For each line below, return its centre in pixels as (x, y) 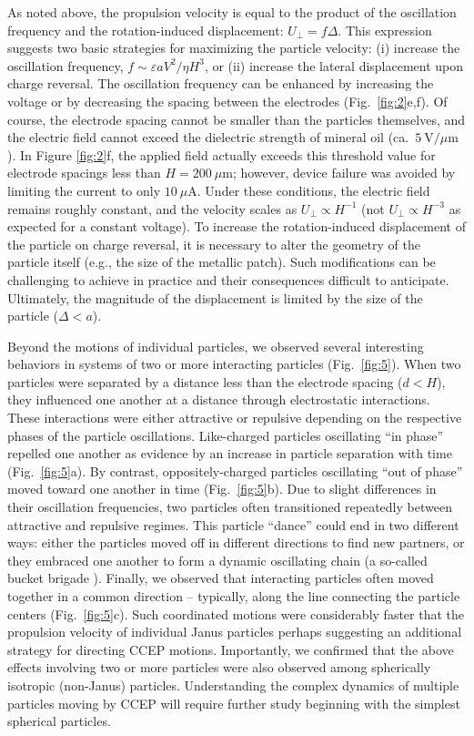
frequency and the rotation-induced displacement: (146, 30)
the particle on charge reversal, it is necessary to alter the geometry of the (214, 244)
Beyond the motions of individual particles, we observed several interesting (216, 346)
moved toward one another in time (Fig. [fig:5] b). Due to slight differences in (222, 489)
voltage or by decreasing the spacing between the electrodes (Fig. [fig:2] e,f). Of (227, 101)
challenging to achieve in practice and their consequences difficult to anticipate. (228, 279)
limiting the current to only (84, 190)
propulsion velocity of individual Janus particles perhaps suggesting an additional (235, 632)
